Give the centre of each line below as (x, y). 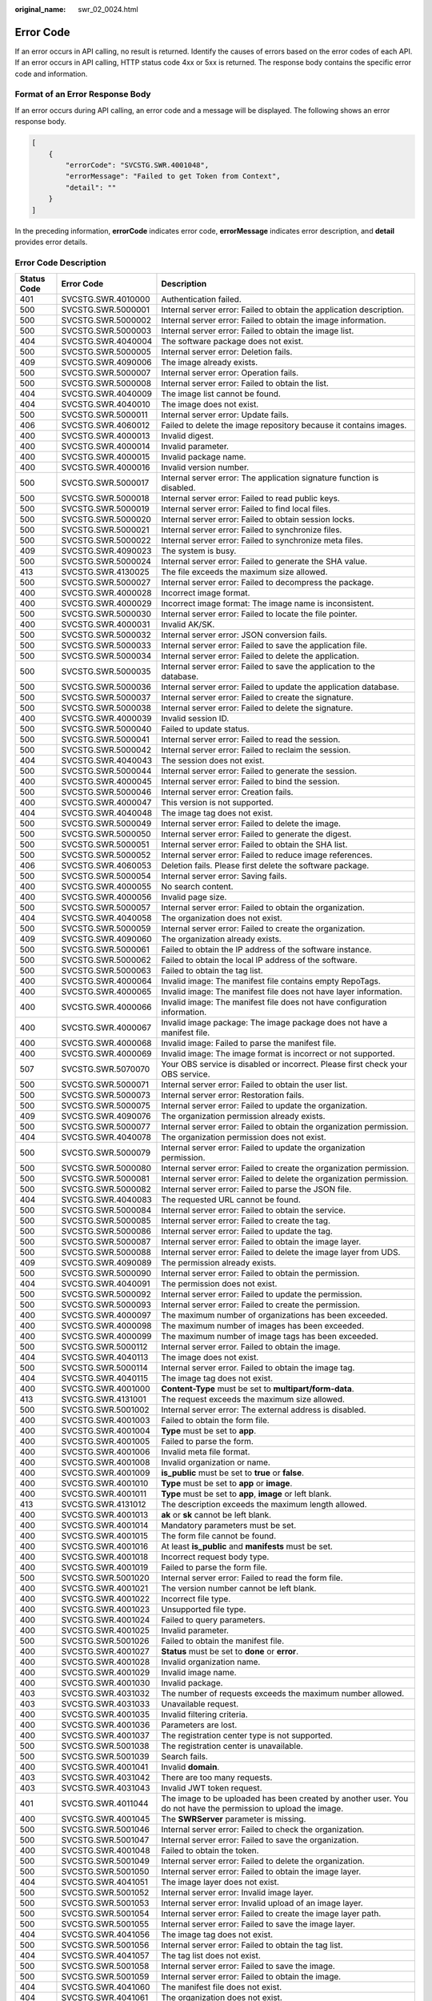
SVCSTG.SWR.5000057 (106, 908)
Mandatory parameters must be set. (229, 1526)
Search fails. (184, 1757)
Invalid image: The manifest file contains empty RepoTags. (271, 981)
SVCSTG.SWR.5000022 (106, 540)
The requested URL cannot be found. (231, 1200)
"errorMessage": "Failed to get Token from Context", (173, 176)
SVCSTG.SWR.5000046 (106, 792)
